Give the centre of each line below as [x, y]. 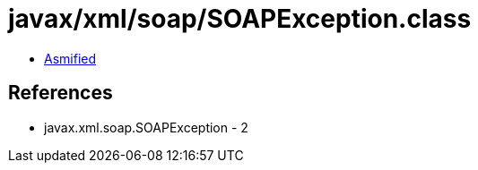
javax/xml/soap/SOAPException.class [240, 19]
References [61, 93]
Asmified [70, 58]
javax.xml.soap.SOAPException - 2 [146, 127]
